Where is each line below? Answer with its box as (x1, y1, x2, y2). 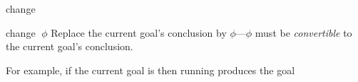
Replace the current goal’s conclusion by (51, 25, 227, 40)
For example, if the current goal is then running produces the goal (6, 62, 295, 77)
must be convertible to (255, 25, 352, 40)
